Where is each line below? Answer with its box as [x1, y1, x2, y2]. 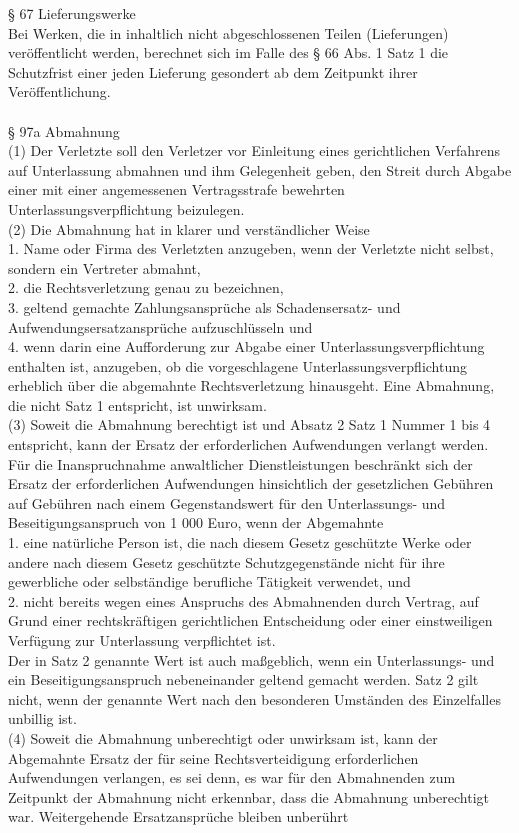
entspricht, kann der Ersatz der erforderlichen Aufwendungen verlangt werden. [8, 434, 489, 455]
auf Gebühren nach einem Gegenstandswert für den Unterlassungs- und [8, 492, 446, 513]
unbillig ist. [8, 708, 77, 729]
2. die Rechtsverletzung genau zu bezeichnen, [8, 277, 284, 298]
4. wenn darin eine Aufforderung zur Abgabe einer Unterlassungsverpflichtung [8, 336, 485, 357]
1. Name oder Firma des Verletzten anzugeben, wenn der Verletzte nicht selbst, [8, 238, 494, 259]
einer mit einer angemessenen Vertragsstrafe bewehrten [8, 179, 345, 200]
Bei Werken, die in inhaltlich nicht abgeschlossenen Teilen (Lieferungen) [8, 22, 449, 43]
